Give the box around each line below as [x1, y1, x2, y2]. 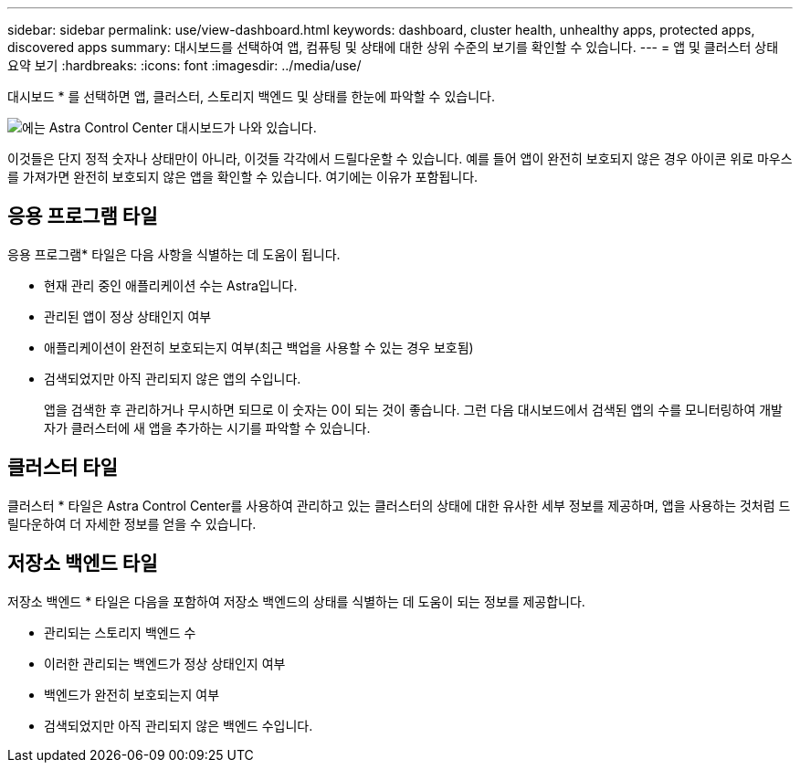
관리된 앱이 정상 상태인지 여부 [44, 308, 212, 324]
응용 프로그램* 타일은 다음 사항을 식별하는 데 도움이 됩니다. [7, 246, 341, 262]
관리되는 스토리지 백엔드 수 [44, 624, 196, 640]
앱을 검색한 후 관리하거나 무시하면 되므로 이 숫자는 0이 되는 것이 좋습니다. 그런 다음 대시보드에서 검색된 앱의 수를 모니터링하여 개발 [44, 401, 783, 417]
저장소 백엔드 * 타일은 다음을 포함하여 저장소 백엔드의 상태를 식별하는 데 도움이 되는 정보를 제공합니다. [7, 593, 585, 609]
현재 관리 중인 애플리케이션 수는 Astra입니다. [44, 277, 298, 293]
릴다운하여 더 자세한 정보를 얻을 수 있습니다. [7, 515, 257, 532]
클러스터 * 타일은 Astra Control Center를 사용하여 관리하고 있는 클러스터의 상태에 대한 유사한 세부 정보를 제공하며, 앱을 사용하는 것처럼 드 [7, 497, 791, 513]
